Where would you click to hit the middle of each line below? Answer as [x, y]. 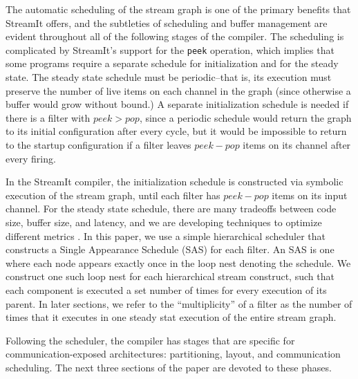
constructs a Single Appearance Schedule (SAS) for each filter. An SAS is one [170, 249]
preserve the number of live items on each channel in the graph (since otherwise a [178, 90]
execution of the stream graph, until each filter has [113, 195]
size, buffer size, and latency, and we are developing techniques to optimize [164, 222]
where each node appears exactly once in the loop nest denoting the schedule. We [178, 262]
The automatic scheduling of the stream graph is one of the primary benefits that [178, 9]
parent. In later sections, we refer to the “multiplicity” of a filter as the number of [179, 303]
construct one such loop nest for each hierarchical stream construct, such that [170, 276]
